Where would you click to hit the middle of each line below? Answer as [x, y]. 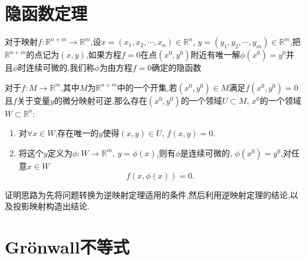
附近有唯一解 [215, 55]
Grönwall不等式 [67, 246]
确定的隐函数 [177, 68]
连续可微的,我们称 [60, 68]
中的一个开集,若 [147, 87]
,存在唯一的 [77, 133]
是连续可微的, [206, 152]
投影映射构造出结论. [51, 206]
